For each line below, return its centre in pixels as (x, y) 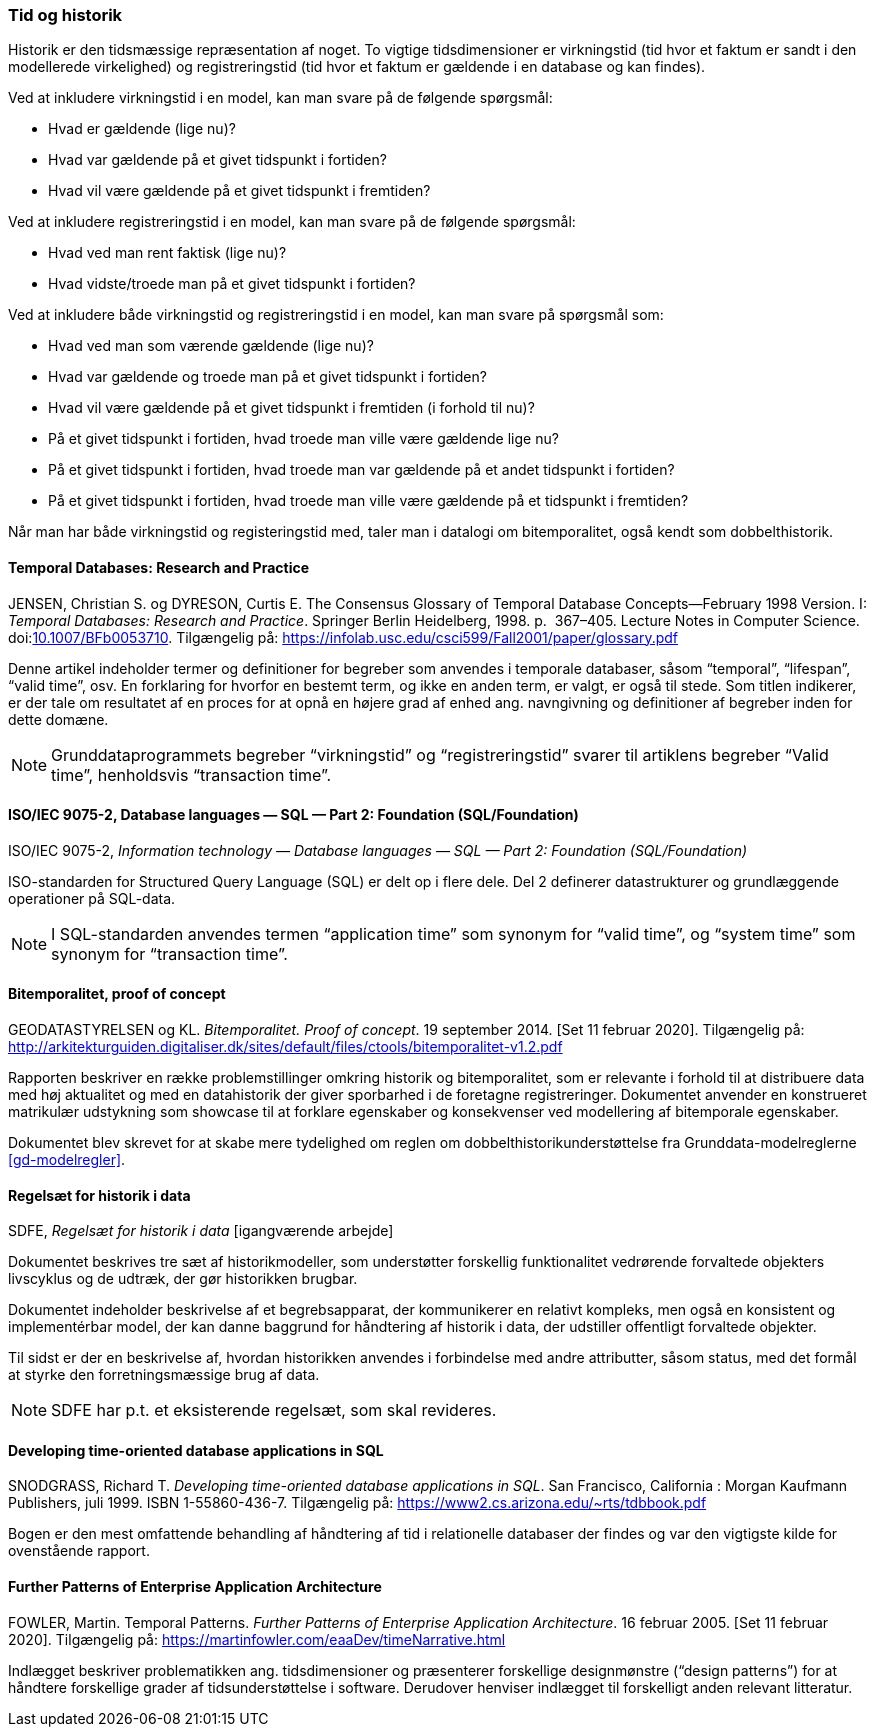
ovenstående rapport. (79, 1551)
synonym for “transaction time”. (169, 953)
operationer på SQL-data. (92, 898)
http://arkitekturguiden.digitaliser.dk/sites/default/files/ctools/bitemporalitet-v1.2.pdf (285, 1047)
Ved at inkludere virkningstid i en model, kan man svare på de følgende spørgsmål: (280, 98)
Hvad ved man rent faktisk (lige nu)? (167, 253)
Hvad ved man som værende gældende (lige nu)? (211, 346)
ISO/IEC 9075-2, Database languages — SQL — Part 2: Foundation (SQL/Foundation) (293, 815)
